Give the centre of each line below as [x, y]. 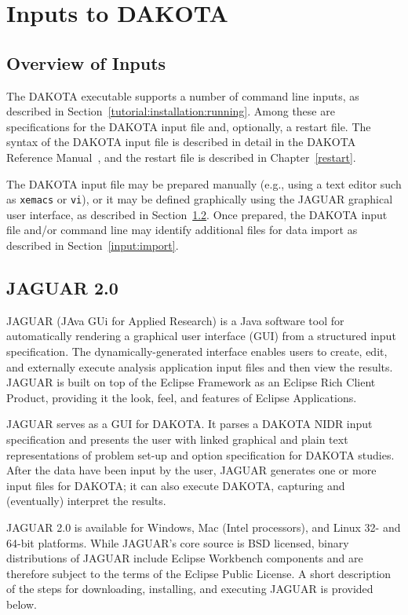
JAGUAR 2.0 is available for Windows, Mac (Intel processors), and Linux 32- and [204, 527]
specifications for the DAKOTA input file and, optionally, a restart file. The [189, 126]
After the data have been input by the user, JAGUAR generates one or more [191, 470]
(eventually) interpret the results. [86, 501]
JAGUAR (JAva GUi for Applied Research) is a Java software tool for [175, 320]
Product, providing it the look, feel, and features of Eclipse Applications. [182, 397]
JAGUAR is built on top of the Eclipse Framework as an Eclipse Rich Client [191, 382]
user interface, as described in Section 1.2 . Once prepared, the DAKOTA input [197, 214]
